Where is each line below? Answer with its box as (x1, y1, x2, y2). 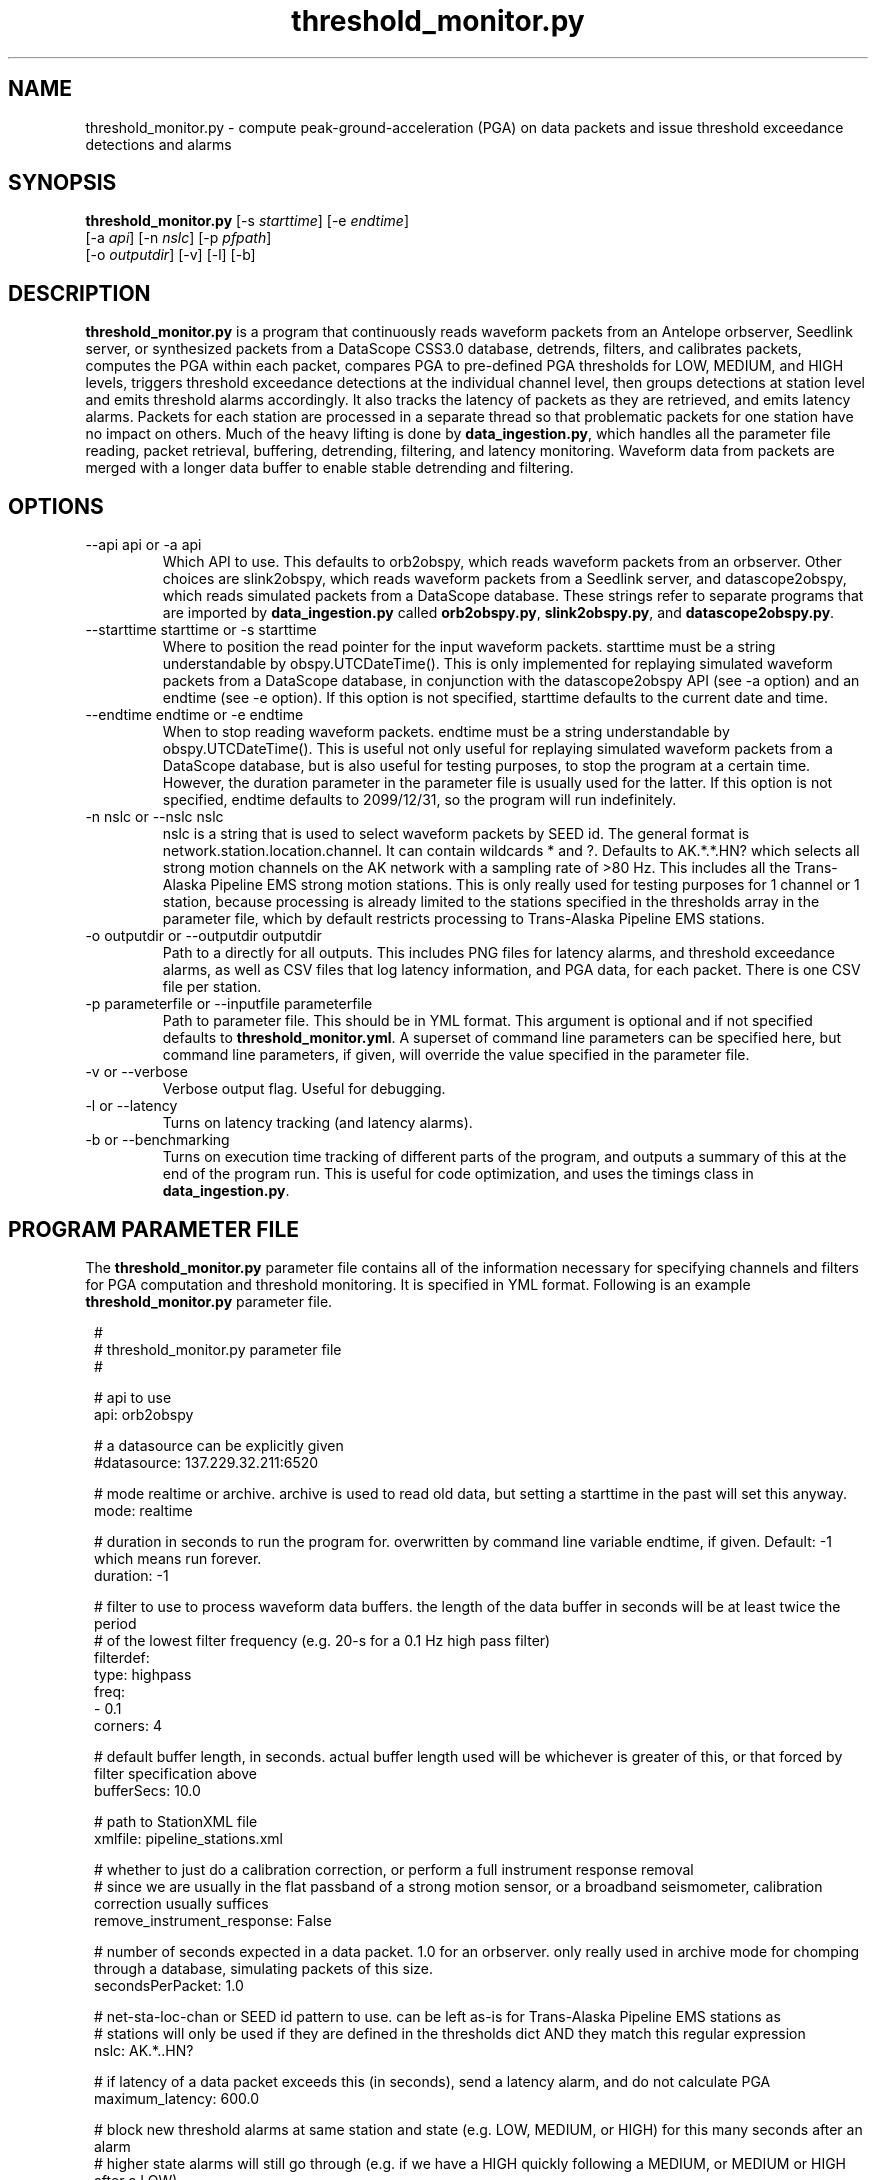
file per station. (162, 978, 262, 996)
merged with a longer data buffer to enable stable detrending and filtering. (85, 459, 574, 477)
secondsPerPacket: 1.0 (94, 1976, 244, 1994)
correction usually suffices (94, 1894, 269, 1912)
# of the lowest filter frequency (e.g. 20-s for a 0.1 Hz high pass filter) (94, 1631, 551, 1649)
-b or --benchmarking (85, 1131, 230, 1149)
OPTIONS (8, 493, 104, 519)
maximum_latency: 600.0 (94, 2089, 260, 2107)
